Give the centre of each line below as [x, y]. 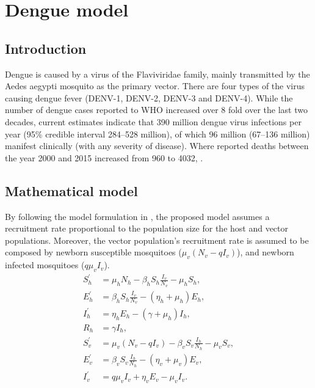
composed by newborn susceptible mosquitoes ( [93, 252]
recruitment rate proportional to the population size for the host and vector [147, 228]
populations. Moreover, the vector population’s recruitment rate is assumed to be [157, 240]
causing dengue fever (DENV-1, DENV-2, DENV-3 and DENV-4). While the [149, 97]
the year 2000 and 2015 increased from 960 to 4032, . [104, 157]
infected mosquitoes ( [45, 265]
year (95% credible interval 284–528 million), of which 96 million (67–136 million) [157, 134]
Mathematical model [71, 190]
